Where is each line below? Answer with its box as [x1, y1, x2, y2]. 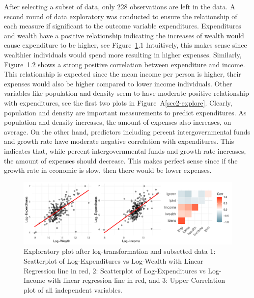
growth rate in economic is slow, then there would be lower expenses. [4, 165, 212, 175]
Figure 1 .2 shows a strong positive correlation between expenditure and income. [4, 59, 245, 69]
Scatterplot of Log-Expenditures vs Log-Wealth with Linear [24, 255, 203, 266]
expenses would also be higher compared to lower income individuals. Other [4, 78, 232, 88]
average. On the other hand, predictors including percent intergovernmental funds [4, 126, 250, 136]
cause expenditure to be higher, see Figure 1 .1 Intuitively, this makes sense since [4, 40, 247, 50]
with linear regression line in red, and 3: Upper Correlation [47, 275, 225, 285]
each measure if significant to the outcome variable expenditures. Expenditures [4, 21, 241, 31]
